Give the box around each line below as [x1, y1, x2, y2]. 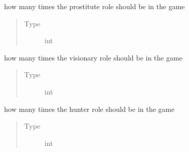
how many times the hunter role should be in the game [4, 103, 175, 114]
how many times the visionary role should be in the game [4, 52, 182, 63]
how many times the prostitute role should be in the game [4, 1, 185, 11]
